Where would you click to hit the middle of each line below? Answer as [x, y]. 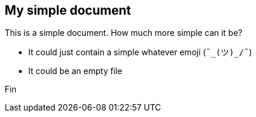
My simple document [68, 10]
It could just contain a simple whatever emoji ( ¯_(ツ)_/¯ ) [140, 52]
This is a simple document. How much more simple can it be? [124, 33]
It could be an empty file [75, 71]
